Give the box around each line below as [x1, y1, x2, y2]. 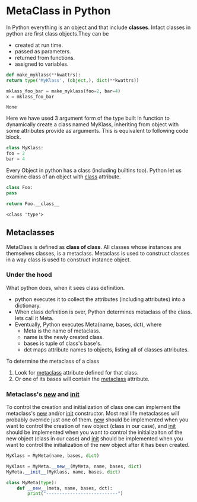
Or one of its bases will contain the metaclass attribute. [14, 375, 150, 382]
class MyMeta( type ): [6, 479, 58, 485]
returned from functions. [14, 54, 75, 61]
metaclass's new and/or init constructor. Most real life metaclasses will [6, 410, 179, 417]
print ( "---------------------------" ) [27, 491, 123, 497]
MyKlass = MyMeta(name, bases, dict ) [6, 453, 100, 459]
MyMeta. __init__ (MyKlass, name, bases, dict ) [6, 469, 120, 475]
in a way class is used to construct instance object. [6, 256, 131, 263]
